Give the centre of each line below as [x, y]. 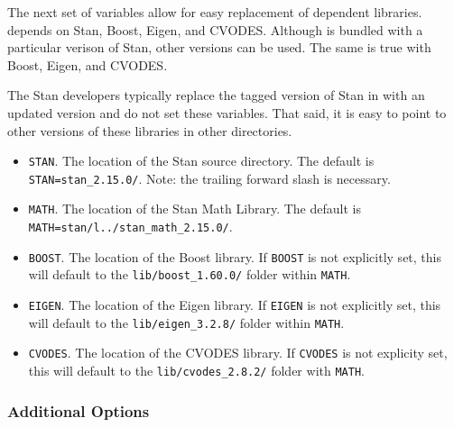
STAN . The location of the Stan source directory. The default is [201, 161]
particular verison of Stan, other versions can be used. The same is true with [219, 47]
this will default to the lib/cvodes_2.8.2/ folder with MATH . [196, 371]
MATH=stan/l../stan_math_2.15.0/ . [130, 227]
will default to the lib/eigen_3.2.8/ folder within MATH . [186, 322]
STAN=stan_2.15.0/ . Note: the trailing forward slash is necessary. [209, 178]
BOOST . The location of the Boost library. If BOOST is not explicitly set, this [235, 256]
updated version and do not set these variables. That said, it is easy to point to [227, 112]
